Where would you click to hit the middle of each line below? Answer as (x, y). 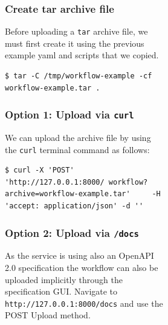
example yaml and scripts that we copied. (82, 55)
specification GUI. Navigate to (61, 291)
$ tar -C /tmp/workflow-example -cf (79, 76)
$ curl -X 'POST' (40, 170)
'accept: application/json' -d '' (74, 206)
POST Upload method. (48, 315)
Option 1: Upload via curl (69, 115)
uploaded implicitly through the (64, 279)
